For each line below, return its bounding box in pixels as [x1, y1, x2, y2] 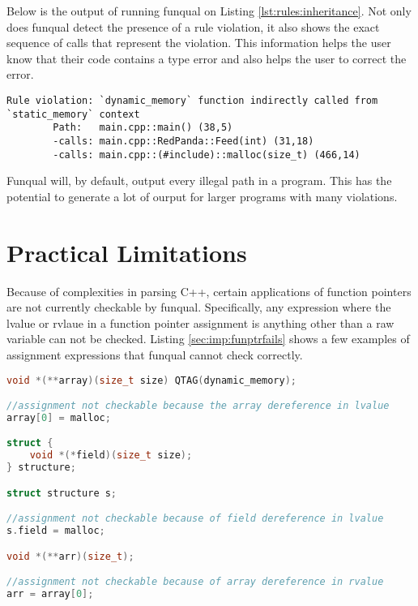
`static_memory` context [6, 108, 140, 120]
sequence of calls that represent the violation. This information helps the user [6, 34, 391, 51]
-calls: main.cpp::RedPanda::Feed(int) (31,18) [53, 135, 314, 147]
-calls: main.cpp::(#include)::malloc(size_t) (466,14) [53, 148, 360, 161]
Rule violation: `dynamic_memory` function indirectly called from [6, 94, 378, 106]
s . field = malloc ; [6, 525, 105, 537]
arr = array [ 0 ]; [6, 588, 94, 600]
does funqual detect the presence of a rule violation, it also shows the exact [6, 18, 380, 35]
